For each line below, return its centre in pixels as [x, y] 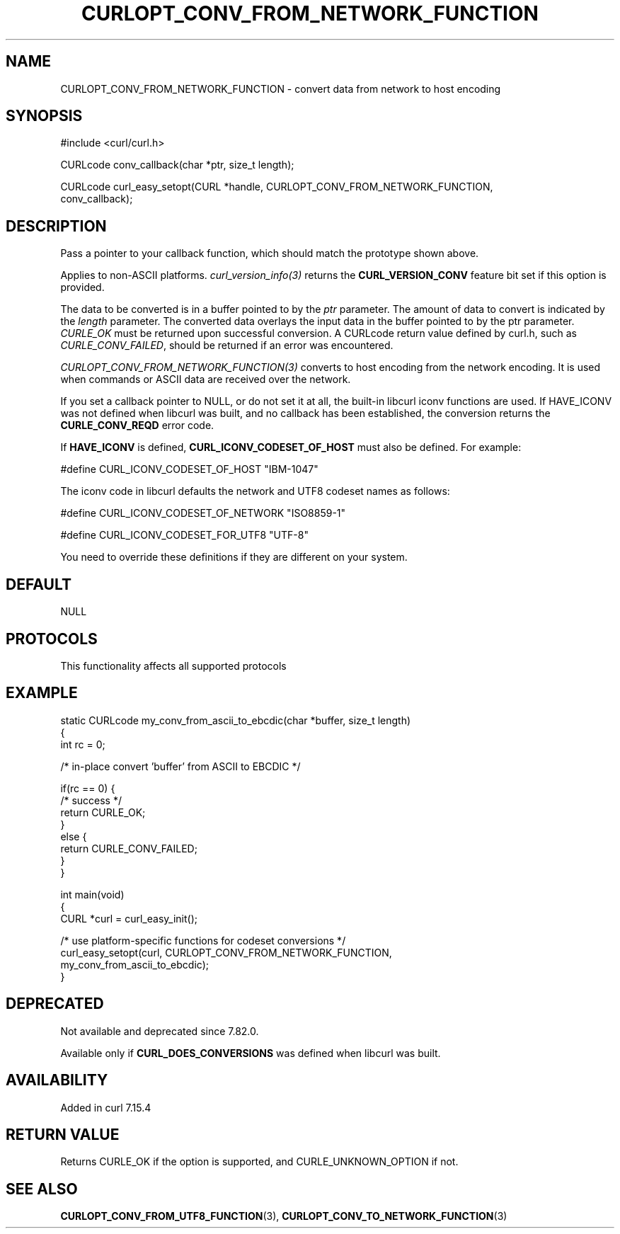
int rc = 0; [83, 744]
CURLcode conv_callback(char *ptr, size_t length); [177, 165]
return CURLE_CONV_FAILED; [129, 848]
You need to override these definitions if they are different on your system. [234, 557]
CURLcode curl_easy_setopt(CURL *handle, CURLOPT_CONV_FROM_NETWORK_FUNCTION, [277, 187]
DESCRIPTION [56, 226]
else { [74, 836]
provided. [82, 287]
